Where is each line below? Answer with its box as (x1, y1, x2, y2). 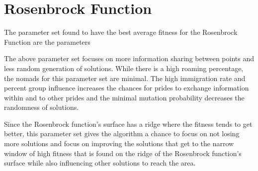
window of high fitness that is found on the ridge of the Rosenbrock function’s (4, 148, 242, 158)
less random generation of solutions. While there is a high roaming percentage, (4, 63, 244, 73)
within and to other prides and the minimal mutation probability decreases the (4, 92, 245, 102)
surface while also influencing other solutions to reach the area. (4, 158, 196, 168)
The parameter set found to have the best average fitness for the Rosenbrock (4, 27, 238, 37)
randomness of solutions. (4, 102, 79, 112)
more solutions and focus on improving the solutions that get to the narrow (4, 138, 234, 149)
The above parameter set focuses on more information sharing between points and (4, 53, 255, 64)
